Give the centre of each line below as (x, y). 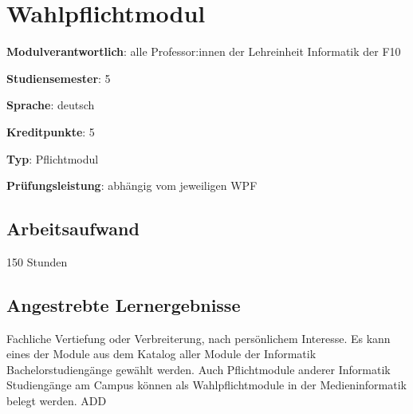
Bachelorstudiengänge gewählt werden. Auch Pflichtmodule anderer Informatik (199, 369)
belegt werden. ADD (57, 401)
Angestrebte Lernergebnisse (124, 304)
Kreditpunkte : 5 (51, 131)
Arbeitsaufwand (73, 229)
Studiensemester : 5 (59, 78)
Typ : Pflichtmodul (53, 158)
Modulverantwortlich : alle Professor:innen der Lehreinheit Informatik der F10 (204, 51)
